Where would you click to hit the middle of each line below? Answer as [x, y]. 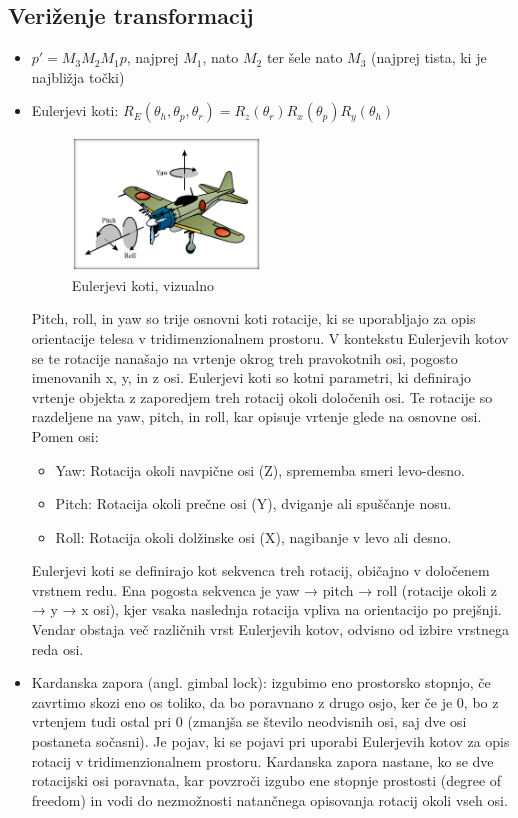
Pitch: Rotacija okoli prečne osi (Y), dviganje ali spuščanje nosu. [253, 503]
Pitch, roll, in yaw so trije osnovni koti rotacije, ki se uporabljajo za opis [253, 318]
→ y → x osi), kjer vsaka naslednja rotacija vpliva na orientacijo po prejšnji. [266, 609]
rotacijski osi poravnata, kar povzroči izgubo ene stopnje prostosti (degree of [266, 780]
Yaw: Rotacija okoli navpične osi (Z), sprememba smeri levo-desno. [260, 469]
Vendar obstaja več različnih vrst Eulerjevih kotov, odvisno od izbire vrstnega [270, 629]
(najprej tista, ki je [429, 57]
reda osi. [57, 648]
